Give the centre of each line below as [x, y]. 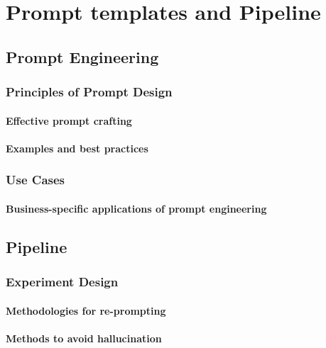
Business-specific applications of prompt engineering [136, 208]
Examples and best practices [77, 148]
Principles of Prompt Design [89, 92]
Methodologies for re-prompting [86, 310]
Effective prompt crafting [69, 120]
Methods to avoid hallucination [84, 338]
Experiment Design [62, 282]
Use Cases [36, 180]
